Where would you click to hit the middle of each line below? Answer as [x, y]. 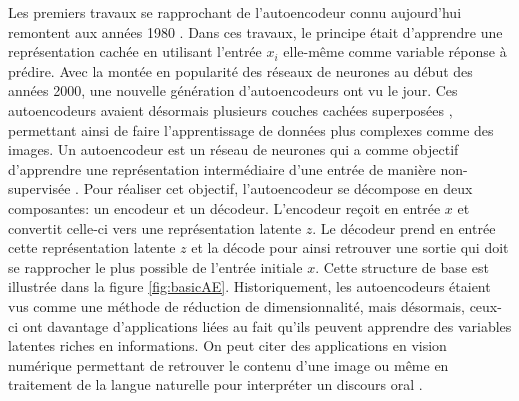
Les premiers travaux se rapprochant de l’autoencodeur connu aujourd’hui [235, 12]
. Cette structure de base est [402, 266]
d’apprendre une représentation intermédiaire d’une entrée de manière [222, 168]
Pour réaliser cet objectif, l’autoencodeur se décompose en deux [278, 188]
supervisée [39, 188]
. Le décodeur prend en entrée [404, 227]
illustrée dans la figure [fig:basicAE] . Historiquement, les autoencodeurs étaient [249, 286]
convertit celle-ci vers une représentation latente [155, 227]
